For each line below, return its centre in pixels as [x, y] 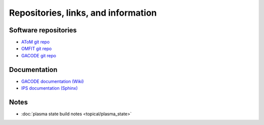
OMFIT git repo [37, 49]
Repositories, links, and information [83, 13]
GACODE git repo [39, 55]
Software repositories [43, 30]
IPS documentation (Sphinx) [49, 88]
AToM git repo [35, 42]
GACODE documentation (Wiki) [53, 81]
